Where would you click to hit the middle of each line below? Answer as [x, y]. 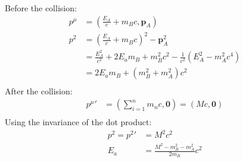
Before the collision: [41, 8]
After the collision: [39, 90]
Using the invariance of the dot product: [78, 122]
